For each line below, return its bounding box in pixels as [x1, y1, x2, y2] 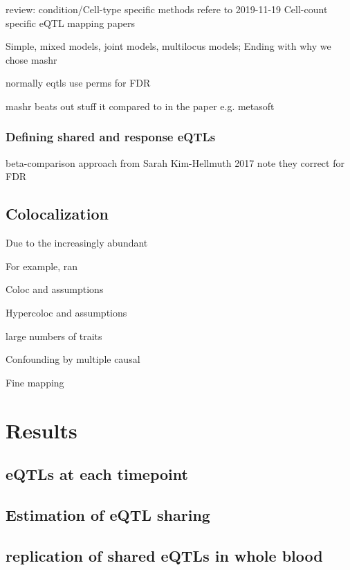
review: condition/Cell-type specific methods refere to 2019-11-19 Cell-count [6, 2, 328, 16]
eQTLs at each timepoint [6, 463, 188, 485]
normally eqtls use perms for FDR [6, 75, 151, 90]
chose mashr [6, 52, 57, 66]
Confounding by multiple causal [6, 352, 140, 366]
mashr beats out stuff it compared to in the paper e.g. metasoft [6, 98, 275, 113]
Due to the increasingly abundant [6, 235, 148, 250]
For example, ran [6, 258, 78, 273]
